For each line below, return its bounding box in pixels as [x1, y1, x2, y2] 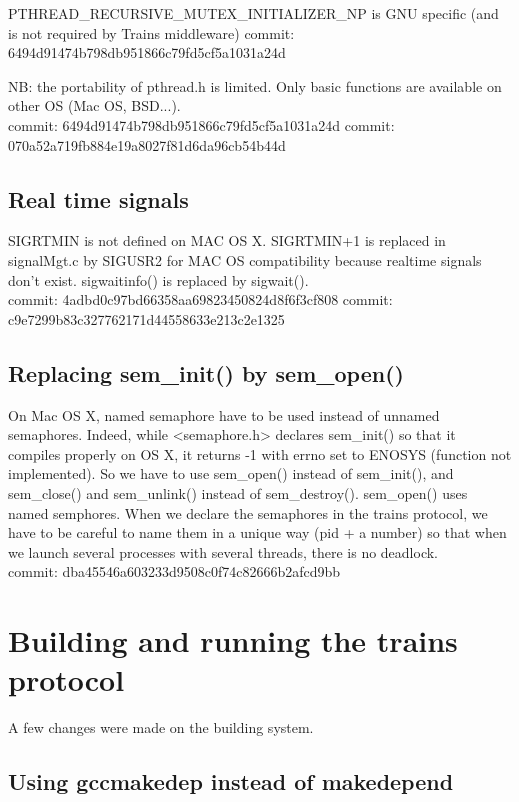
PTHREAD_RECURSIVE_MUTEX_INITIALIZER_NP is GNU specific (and [8, 3, 499, 23]
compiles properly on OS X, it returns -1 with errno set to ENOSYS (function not [8, 443, 512, 464]
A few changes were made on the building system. [8, 717, 314, 738]
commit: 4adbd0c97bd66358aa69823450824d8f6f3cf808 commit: [8, 289, 393, 310]
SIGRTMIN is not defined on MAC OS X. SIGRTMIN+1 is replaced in [8, 230, 446, 251]
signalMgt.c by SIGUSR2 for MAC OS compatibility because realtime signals [8, 249, 482, 270]
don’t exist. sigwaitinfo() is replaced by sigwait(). [8, 269, 309, 290]
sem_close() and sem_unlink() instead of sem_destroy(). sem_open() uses [8, 482, 468, 503]
